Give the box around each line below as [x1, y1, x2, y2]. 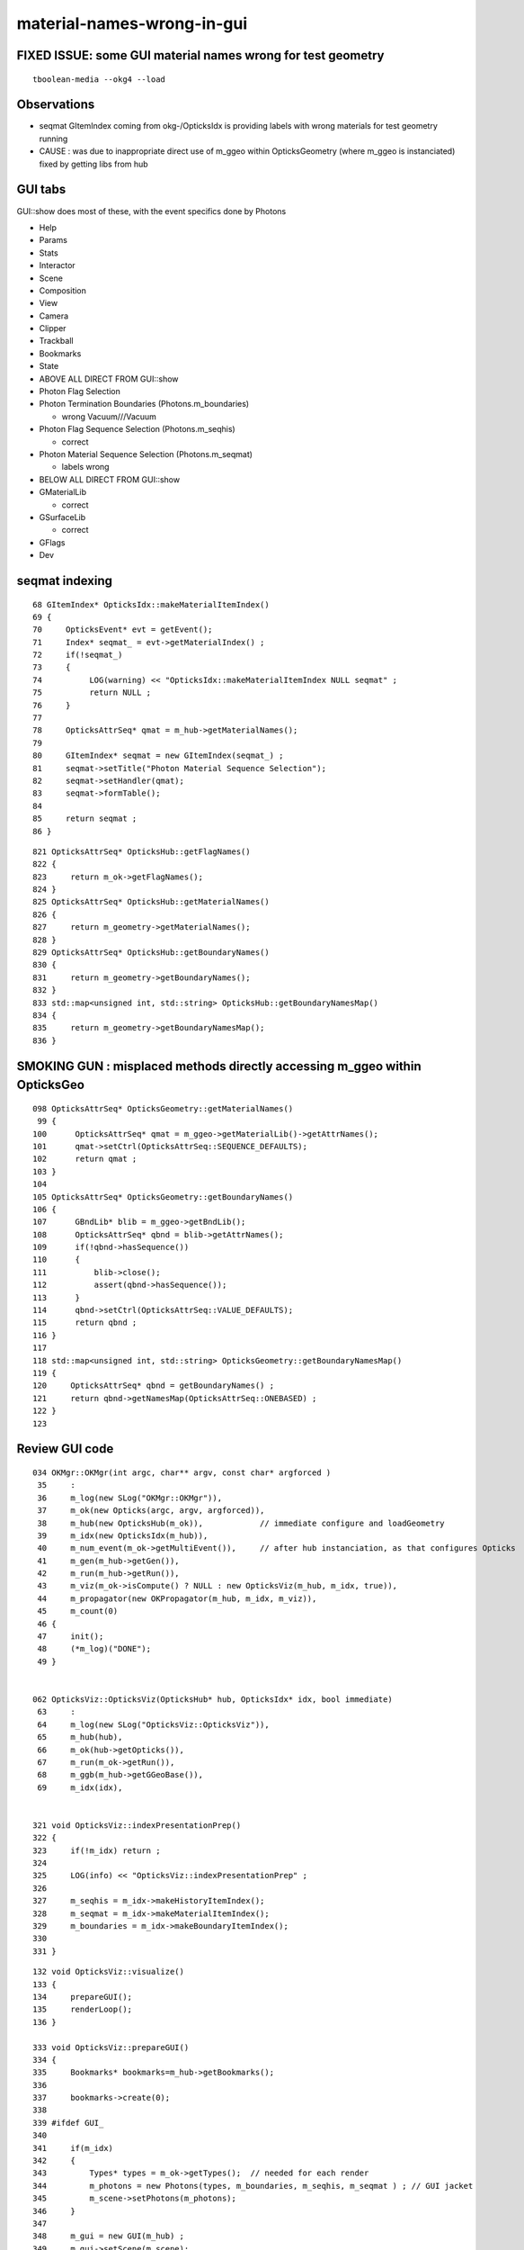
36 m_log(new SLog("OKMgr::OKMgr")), [37, 1492, 223, 1503]
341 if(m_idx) [32, 2143, 114, 2153]
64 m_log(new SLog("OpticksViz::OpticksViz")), [37, 1719, 270, 1730]
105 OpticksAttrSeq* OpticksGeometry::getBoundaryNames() [32, 1192, 294, 1201]
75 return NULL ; [32, 688, 152, 697]
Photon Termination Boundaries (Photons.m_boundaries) [39, 399, 250, 409]
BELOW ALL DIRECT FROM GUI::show [39, 473, 180, 485]
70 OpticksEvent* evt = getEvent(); [32, 625, 213, 634]
